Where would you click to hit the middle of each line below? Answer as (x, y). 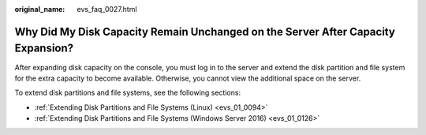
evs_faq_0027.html (107, 9)
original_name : (40, 9)
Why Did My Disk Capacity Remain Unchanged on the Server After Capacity (205, 32)
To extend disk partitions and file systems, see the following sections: (127, 93)
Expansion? (44, 49)
